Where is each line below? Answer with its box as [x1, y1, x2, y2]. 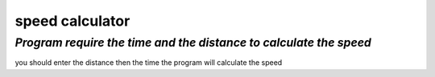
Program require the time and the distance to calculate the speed [14, 35, 372, 50]
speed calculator [14, 12, 130, 30]
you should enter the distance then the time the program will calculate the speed [14, 58, 283, 67]
